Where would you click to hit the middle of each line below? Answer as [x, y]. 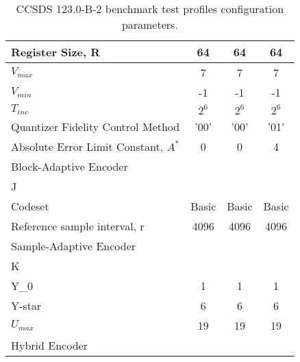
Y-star [26, 305]
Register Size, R [56, 52]
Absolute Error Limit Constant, [87, 146]
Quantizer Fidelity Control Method [96, 126]
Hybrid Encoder [49, 345]
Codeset [30, 206]
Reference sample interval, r [78, 226]
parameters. [150, 24]
